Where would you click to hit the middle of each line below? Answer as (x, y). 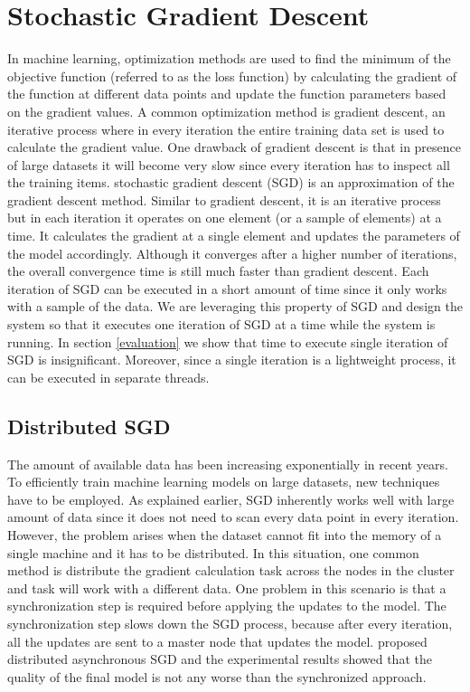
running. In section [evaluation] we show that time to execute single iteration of (228, 341)
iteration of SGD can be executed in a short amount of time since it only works (227, 288)
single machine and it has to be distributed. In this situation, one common (213, 552)
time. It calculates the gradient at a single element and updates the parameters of (234, 236)
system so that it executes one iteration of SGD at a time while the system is (221, 324)
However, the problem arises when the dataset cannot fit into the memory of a (225, 534)
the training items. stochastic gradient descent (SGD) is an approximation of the (231, 182)
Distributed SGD (89, 426)
